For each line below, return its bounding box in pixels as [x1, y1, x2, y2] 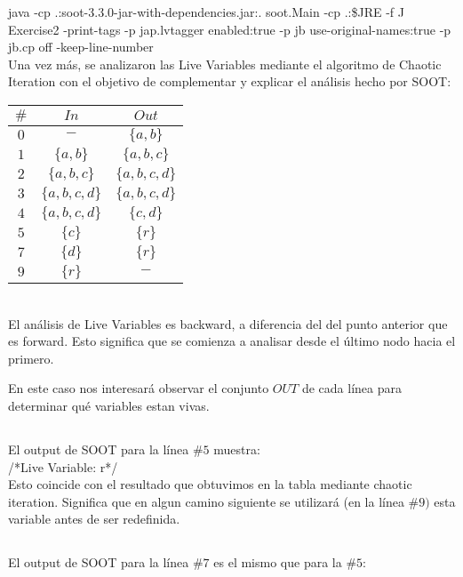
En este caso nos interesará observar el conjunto [8, 379, 269, 397]
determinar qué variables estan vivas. [8, 396, 210, 414]
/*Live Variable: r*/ [8, 457, 118, 476]
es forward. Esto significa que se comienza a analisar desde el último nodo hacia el [8, 332, 456, 350]
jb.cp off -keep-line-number [8, 37, 154, 56]
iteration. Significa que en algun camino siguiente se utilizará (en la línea [8, 492, 404, 510]
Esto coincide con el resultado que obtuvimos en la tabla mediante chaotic [8, 475, 412, 493]
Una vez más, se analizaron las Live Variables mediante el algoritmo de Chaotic [8, 54, 442, 73]
